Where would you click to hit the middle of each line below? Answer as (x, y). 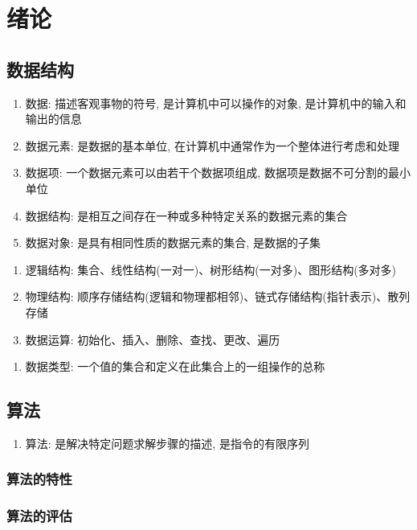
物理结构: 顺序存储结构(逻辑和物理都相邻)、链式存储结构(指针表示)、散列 (218, 296)
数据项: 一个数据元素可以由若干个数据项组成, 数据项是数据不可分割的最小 (218, 173)
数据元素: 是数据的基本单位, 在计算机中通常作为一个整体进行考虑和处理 (212, 145)
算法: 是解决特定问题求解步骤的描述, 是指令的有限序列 (167, 443)
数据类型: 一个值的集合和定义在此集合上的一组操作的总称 (175, 366)
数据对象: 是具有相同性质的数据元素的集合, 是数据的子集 (173, 242)
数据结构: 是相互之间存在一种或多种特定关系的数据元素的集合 (186, 215)
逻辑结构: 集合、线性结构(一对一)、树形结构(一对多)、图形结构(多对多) (211, 269)
